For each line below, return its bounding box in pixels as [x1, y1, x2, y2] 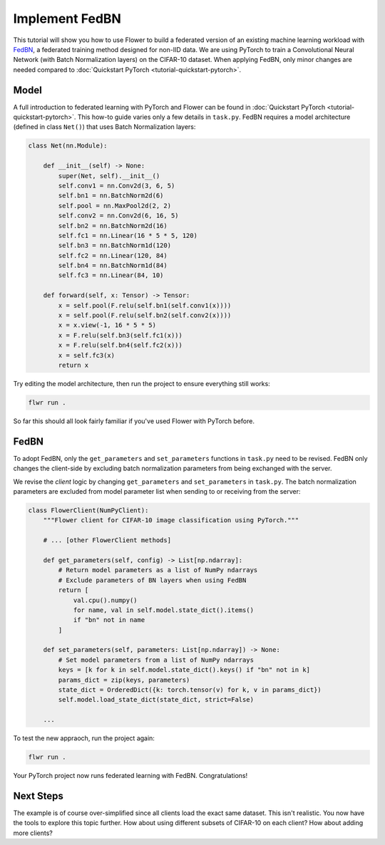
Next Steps [13, 789, 63, 802]
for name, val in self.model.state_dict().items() [73, 606, 255, 614]
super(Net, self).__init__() [58, 172, 160, 180]
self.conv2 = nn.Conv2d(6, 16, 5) [58, 212, 179, 220]
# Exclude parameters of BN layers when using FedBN [58, 576, 247, 584]
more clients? [13, 829, 53, 837]
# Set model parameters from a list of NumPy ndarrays [58, 655, 255, 664]
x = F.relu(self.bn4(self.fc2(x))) [58, 341, 183, 349]
